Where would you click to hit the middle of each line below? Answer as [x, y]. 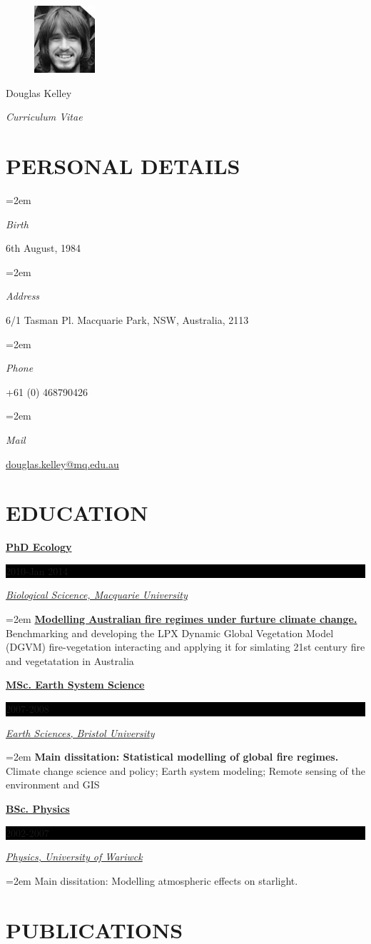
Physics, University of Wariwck [74, 857]
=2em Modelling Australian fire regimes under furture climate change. [182, 619]
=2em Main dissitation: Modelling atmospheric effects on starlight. [152, 880]
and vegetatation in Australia [70, 660]
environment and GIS [53, 785]
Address [23, 296]
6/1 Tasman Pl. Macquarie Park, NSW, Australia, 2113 [127, 319]
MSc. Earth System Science [75, 685]
